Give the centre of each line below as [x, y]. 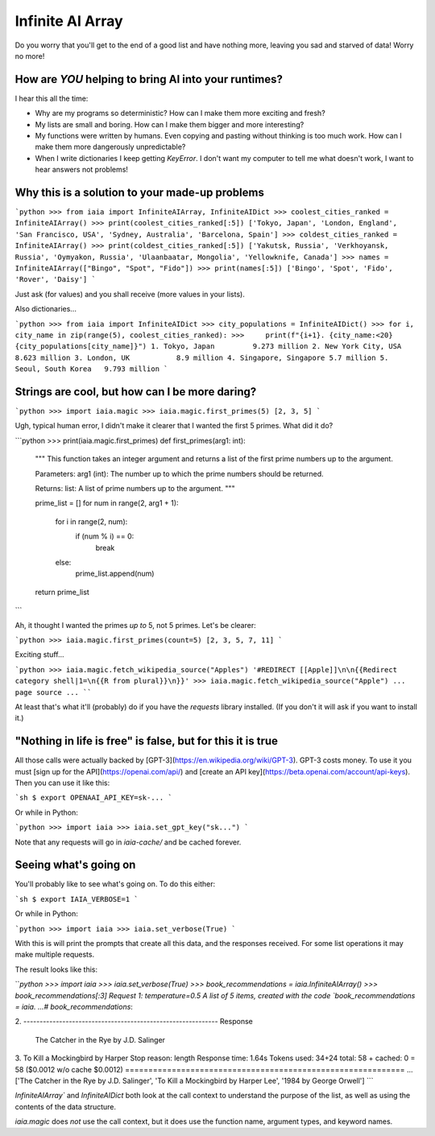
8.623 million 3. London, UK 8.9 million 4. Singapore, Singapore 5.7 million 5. [202, 357]
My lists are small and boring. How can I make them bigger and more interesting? [170, 124]
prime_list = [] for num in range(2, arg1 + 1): [107, 503]
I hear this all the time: [52, 98]
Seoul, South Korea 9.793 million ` [91, 369]
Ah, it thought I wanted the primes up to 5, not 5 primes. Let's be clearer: [136, 625]
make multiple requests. [55, 955]
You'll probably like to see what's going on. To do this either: [115, 884]
